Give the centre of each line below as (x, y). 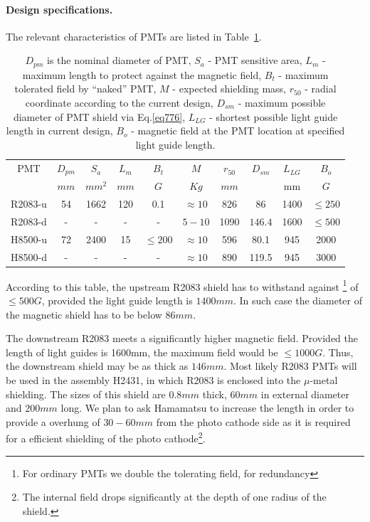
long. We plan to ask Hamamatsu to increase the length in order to (207, 408)
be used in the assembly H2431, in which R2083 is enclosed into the (153, 380)
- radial (321, 89)
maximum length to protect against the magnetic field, (142, 74)
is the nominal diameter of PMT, (119, 60)
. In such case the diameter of (298, 300)
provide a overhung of (53, 421)
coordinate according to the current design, (119, 103)
